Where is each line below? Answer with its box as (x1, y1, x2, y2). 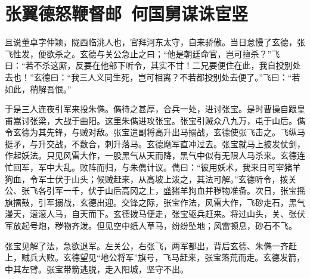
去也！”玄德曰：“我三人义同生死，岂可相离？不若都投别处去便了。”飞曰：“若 (5, 70, 300, 83)
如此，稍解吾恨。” (5, 82, 72, 95)
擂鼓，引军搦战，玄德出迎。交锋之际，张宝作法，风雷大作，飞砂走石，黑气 (13, 196, 305, 208)
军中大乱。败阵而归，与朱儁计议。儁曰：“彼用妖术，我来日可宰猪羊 (38, 161, 301, 173)
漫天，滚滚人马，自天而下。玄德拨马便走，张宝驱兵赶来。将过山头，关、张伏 (5, 207, 305, 220)
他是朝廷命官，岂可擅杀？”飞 (167, 47, 280, 60)
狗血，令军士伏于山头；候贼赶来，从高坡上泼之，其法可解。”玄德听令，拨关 (5, 172, 297, 185)
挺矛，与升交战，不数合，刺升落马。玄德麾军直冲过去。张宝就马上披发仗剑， (5, 137, 305, 150)
